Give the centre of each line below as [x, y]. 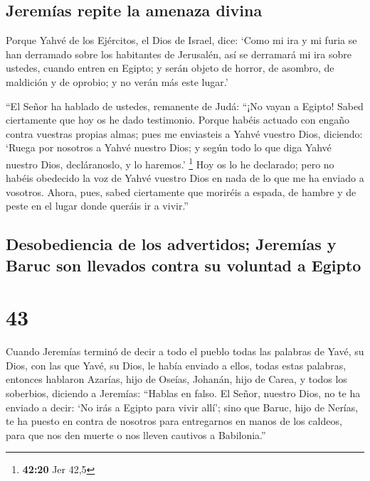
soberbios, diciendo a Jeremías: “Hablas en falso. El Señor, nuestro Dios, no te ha [183, 393]
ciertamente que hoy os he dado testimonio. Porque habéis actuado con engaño [178, 120]
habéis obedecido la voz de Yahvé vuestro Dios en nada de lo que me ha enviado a [185, 178]
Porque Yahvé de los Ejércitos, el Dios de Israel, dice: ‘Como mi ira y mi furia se [181, 40]
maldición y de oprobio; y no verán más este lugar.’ [117, 81]
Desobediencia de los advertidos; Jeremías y [171, 244]
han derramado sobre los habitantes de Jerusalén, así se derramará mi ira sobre [179, 54]
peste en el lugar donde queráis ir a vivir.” [97, 206]
